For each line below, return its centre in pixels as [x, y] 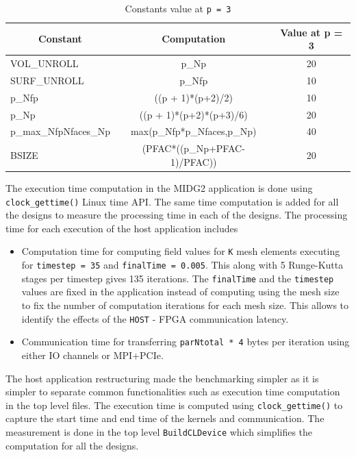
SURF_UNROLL [47, 80]
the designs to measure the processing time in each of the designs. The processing [177, 215]
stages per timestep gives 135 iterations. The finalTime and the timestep [178, 278]
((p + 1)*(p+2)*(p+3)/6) [193, 114]
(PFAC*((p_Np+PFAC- [193, 148]
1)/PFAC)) [193, 161]
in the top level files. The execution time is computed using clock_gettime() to [174, 405]
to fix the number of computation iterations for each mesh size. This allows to [185, 305]
